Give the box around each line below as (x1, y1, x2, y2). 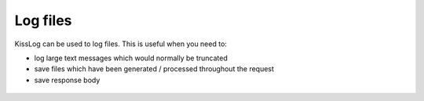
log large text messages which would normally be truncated (34, 53, 228, 63)
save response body (34, 75, 101, 85)
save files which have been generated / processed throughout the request (34, 64, 275, 74)
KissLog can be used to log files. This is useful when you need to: (14, 39, 228, 49)
